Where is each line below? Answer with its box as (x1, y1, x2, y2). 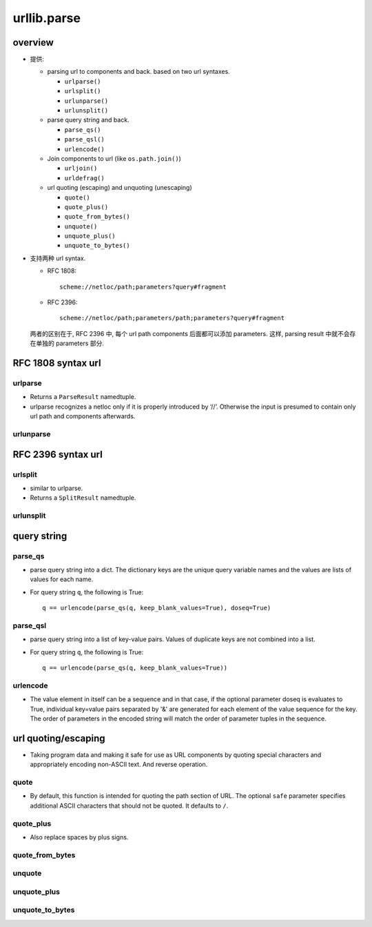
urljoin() (64, 164, 98, 173)
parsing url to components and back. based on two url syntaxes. (47, 68, 230, 76)
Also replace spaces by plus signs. (30, 832, 129, 841)
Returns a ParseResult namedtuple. (30, 393, 136, 401)
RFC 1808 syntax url (12, 358, 101, 369)
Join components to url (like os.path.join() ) (47, 154, 182, 162)
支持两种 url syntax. (30, 254, 86, 262)
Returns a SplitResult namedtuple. (30, 494, 136, 502)
